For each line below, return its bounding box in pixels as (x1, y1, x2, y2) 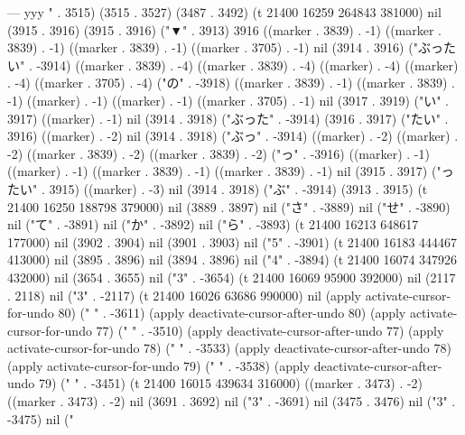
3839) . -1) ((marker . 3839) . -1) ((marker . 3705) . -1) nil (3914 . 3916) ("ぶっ (7, 38, 443, 57)
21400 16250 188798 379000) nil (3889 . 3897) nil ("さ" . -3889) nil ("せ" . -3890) (7, 197, 451, 216)
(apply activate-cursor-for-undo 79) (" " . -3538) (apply (7, 356, 311, 375)
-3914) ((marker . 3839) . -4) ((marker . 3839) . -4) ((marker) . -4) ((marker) (36, 55, 459, 74)
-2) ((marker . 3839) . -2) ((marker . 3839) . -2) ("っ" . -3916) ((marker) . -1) (7, 143, 430, 162)
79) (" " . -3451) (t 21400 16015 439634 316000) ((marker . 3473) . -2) (39, 374, 423, 393)
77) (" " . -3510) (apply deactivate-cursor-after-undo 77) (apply (96, 320, 444, 339)
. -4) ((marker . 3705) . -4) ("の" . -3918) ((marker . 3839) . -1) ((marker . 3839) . (7, 73, 455, 92)
